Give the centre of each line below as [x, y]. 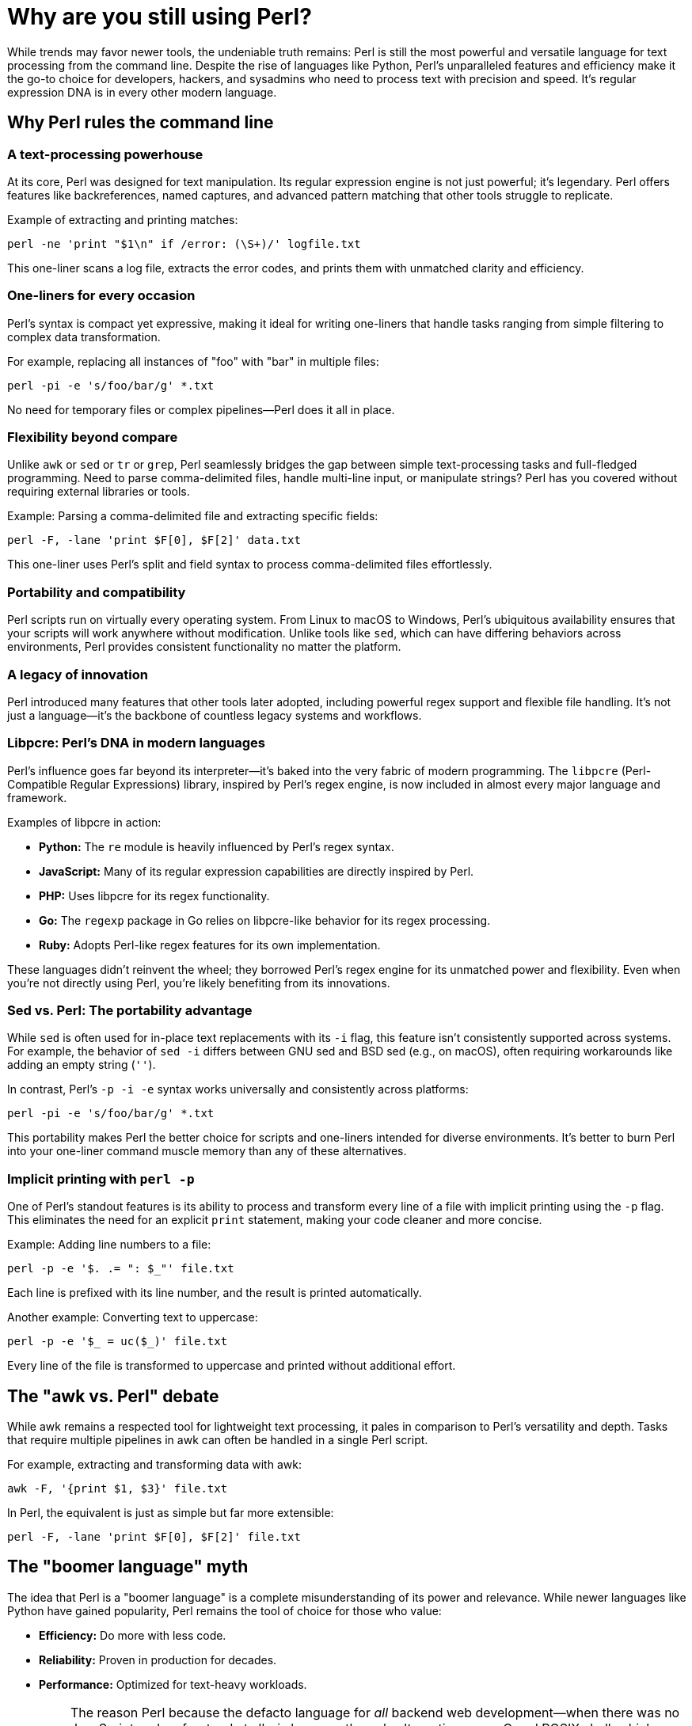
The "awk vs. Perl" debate [113, 1396]
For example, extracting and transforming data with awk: [154, 1465]
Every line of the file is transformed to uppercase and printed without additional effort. [232, 1366]
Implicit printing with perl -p [101, 1179]
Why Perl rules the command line [141, 123]
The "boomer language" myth [128, 1567]
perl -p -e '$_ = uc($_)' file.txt [118, 1342]
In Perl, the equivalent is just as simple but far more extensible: [171, 1513]
